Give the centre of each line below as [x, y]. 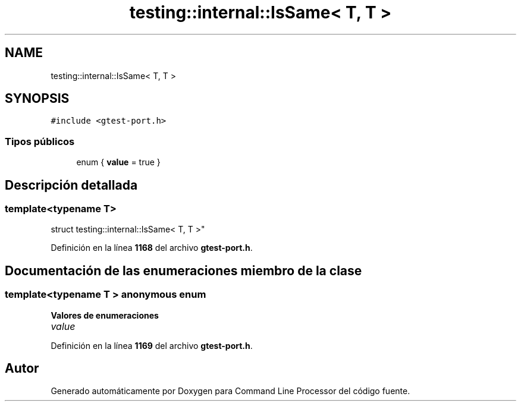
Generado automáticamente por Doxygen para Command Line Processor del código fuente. [230, 391]
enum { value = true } [118, 162]
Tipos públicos [40, 141]
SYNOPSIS [37, 99]
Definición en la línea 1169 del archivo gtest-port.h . [152, 345]
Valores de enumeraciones [105, 315]
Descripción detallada [71, 185]
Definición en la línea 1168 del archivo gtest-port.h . [152, 248]
